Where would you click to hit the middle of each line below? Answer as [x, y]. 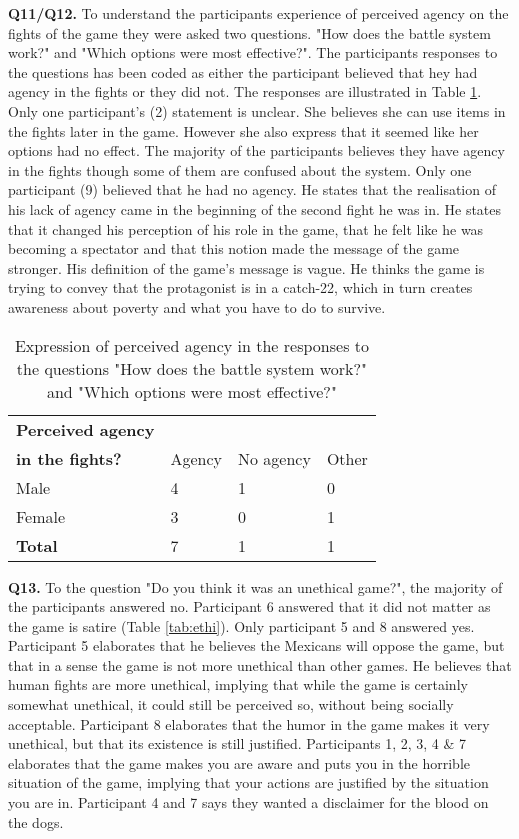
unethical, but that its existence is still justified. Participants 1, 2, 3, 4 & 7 [237, 743]
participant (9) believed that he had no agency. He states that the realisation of [252, 189]
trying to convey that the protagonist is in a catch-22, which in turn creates [240, 287]
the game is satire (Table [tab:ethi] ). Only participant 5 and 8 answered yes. [241, 625]
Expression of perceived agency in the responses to [191, 345]
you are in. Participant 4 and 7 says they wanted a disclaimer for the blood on [248, 802]
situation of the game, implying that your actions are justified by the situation [248, 782]
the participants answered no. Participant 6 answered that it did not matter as [249, 606]
